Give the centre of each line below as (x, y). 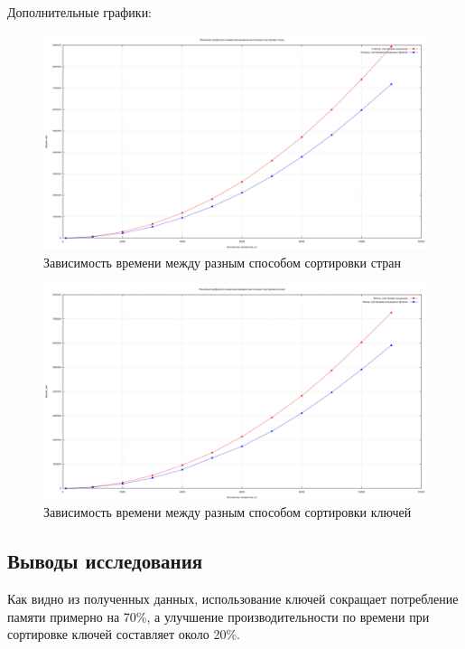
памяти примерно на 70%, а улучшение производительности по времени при (219, 616)
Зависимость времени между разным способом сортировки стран (222, 262)
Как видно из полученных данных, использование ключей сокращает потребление (233, 599)
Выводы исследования (105, 561)
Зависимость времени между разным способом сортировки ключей (228, 512)
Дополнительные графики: (80, 12)
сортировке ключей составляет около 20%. (124, 634)
